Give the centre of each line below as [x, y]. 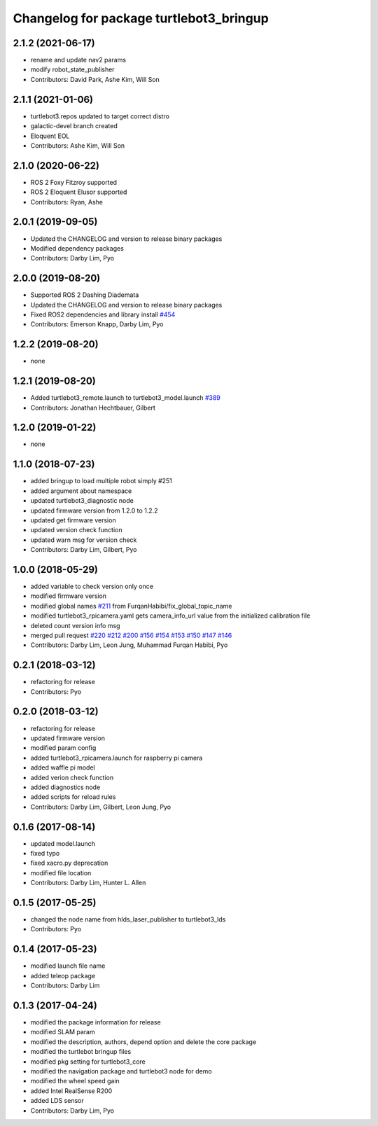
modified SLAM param [63, 1032]
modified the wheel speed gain [75, 1081]
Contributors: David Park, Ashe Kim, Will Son [95, 79]
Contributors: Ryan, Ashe [66, 202]
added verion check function [72, 777]
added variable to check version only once [92, 586]
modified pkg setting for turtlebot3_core [88, 1062]
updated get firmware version [73, 520]
